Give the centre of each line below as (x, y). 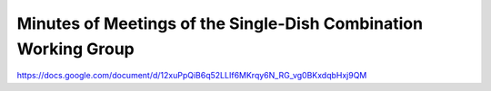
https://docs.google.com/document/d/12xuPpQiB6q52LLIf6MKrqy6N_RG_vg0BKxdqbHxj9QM (192, 76)
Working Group (76, 49)
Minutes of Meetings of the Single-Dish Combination (220, 23)
